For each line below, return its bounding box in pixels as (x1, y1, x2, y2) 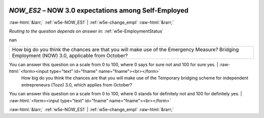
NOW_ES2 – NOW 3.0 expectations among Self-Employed (9, 6, 189, 15)
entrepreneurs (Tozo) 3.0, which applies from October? (21, 82, 132, 87)
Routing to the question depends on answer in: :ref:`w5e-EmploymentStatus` (9, 28, 164, 34)
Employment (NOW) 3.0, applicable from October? (12, 52, 128, 59)
